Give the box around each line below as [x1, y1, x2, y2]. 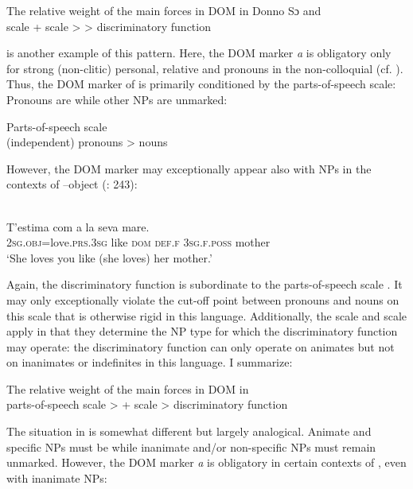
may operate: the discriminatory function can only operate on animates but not [6, 338, 395, 355]
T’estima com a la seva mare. [6, 218, 150, 235]
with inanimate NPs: [6, 469, 107, 486]
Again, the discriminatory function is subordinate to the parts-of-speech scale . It [6, 276, 403, 293]
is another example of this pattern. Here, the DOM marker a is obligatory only [6, 45, 392, 61]
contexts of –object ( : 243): [6, 176, 138, 192]
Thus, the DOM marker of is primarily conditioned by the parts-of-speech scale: [6, 76, 396, 92]
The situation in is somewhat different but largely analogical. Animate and [6, 423, 372, 440]
